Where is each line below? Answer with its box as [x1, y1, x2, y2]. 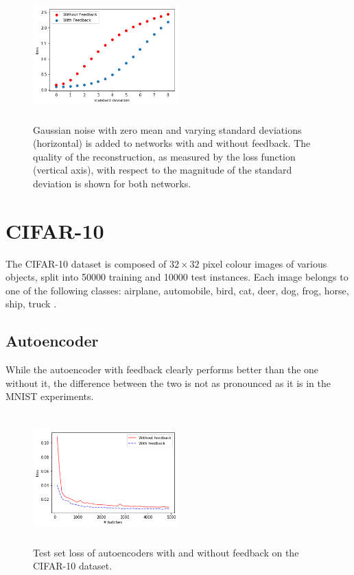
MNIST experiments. [5, 389, 94, 403]
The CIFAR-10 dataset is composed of [5, 256, 167, 270]
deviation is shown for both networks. [33, 176, 191, 190]
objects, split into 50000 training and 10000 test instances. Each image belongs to [5, 270, 349, 284]
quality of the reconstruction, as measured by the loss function [33, 149, 296, 163]
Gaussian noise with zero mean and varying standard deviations [33, 122, 302, 137]
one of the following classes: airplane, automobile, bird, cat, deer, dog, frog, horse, [5, 283, 349, 297]
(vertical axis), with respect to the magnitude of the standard [33, 163, 292, 177]
